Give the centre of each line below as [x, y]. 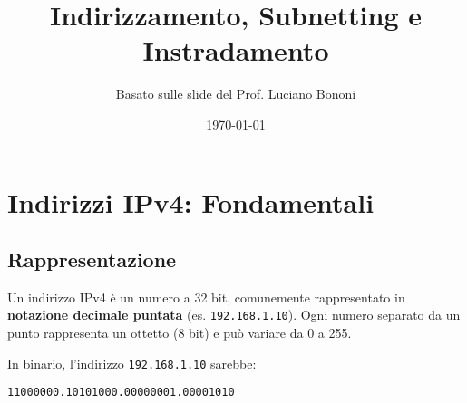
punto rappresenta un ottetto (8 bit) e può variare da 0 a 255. [180, 333]
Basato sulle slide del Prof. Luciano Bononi [236, 94]
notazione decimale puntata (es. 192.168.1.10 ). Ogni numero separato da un [234, 315]
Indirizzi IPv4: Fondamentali [191, 201]
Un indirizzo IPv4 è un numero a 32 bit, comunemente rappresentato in [206, 297]
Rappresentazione [92, 259]
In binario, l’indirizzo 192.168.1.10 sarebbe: [132, 363]
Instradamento [236, 50]
